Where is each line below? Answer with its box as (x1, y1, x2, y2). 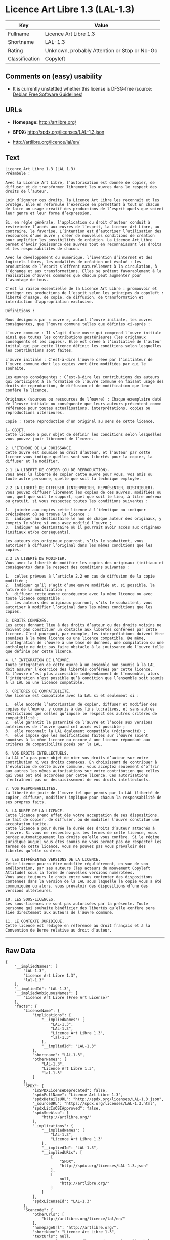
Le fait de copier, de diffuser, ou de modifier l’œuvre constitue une (5, 817, 159, 822)
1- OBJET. (5, 428, 26, 433)
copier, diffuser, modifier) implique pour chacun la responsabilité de (5, 795, 162, 800)
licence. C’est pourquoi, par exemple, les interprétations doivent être (5, 631, 164, 637)
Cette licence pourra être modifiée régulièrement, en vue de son (5, 861, 148, 867)
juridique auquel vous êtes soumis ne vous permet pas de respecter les (5, 839, 162, 845)
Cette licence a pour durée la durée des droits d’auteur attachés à (5, 826, 155, 831)
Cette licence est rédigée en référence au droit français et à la (5, 923, 151, 928)
